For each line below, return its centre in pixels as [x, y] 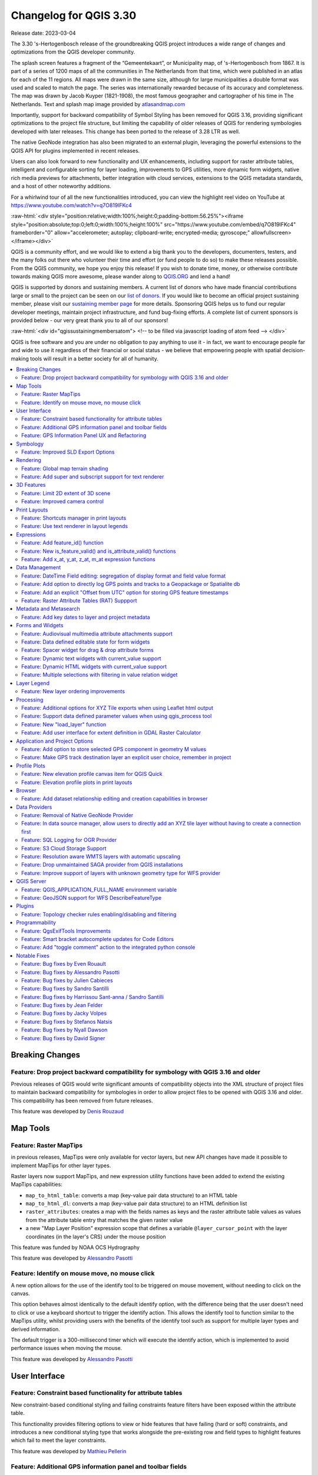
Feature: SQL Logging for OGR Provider [69, 840]
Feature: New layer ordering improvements [73, 691]
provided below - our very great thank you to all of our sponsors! [90, 320]
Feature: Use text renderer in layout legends [75, 526]
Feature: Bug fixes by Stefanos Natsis [67, 1021]
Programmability [36, 923]
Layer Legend [33, 683]
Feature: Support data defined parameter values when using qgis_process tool [117, 716]
